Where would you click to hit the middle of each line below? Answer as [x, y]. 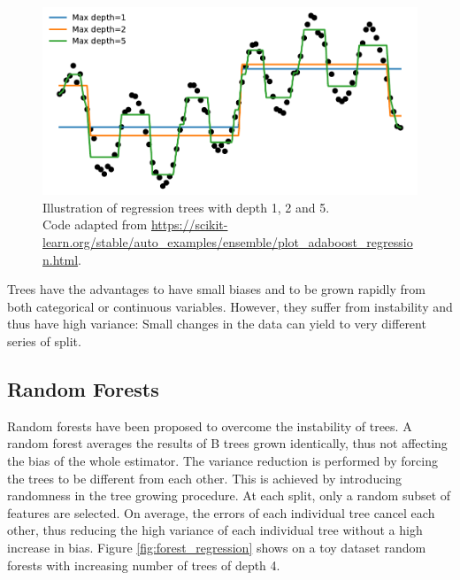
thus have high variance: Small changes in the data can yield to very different [217, 324]
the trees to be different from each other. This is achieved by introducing [205, 478]
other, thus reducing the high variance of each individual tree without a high [215, 530]
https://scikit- [189, 224]
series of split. [44, 340]
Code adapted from [95, 224]
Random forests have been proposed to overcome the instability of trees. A [210, 425]
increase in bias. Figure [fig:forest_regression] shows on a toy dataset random [217, 547]
